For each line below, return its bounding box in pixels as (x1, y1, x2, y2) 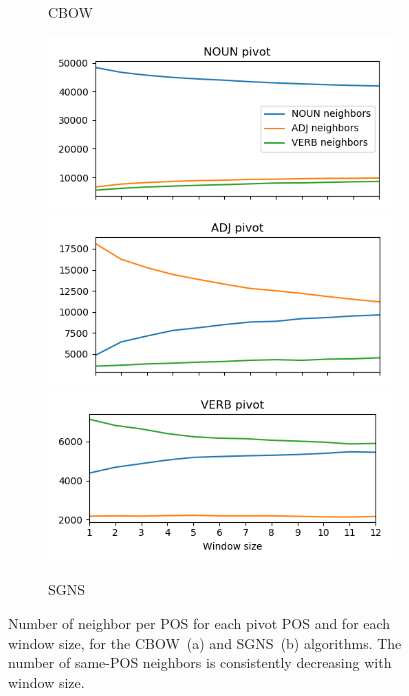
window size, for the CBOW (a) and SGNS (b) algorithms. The (8, 632, 402, 653)
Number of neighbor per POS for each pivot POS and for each (8, 612, 391, 633)
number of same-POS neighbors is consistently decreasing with (8, 652, 392, 673)
